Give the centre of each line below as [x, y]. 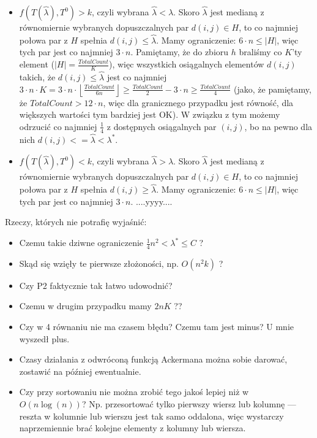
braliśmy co [260, 52]
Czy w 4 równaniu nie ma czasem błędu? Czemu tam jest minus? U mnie [157, 327]
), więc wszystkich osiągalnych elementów [187, 64]
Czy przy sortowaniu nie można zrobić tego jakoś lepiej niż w [134, 392]
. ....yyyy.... [151, 201]
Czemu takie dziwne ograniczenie [81, 243]
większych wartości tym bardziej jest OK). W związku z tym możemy [150, 114]
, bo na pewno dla [278, 126]
